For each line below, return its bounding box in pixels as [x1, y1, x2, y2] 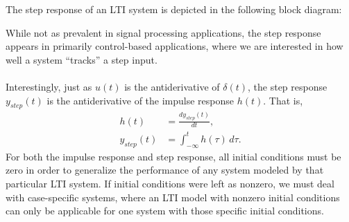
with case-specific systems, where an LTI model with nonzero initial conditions [6, 189, 340, 204]
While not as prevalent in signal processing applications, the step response [6, 25, 321, 39]
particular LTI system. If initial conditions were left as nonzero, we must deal [6, 176, 334, 190]
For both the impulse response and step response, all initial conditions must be [6, 149, 341, 163]
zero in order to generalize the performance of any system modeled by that [6, 163, 324, 177]
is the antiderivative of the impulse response [46, 93, 235, 107]
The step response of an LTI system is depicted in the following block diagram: [6, 2, 342, 16]
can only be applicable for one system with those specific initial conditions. [6, 203, 324, 218]
